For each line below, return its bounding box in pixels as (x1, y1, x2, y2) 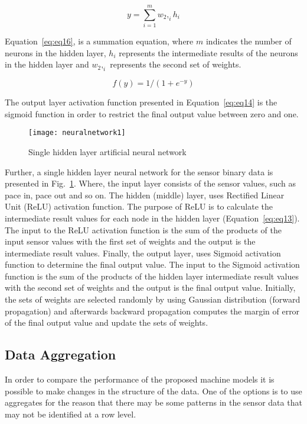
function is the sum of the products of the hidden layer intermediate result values (5, 269, 299, 282)
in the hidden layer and (5, 58, 89, 70)
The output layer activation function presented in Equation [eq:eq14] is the (5, 96, 277, 108)
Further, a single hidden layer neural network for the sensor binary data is (5, 165, 273, 178)
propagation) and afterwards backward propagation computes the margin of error (5, 304, 300, 317)
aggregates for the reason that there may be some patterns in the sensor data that (5, 396, 302, 409)
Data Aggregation (5, 345, 116, 364)
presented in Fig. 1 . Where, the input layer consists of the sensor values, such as (5, 177, 296, 189)
